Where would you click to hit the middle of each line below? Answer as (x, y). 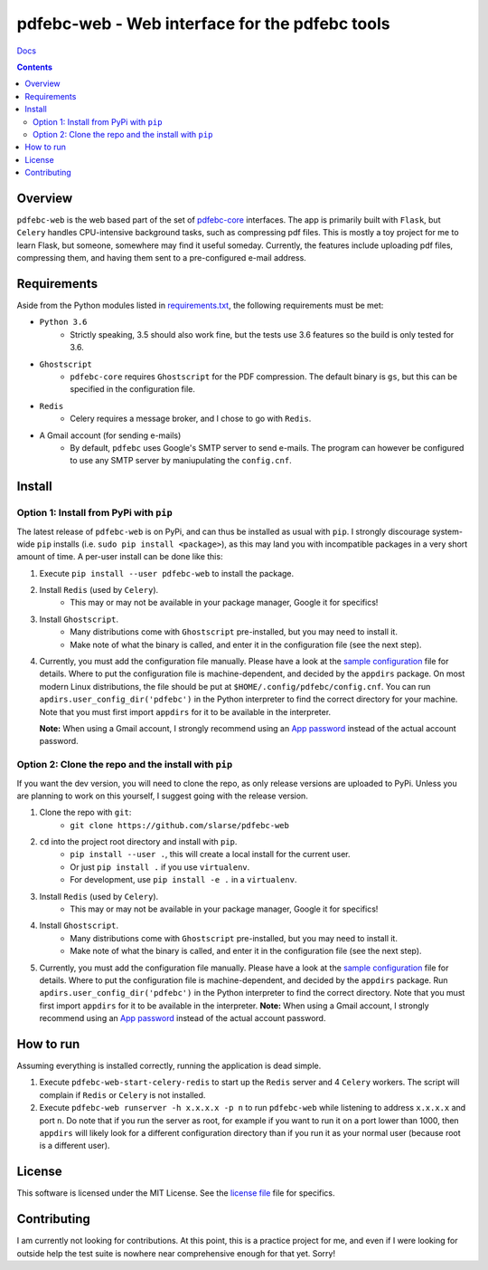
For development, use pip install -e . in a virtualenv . (183, 880)
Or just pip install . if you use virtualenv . (160, 867)
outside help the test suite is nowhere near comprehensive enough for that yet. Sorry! (176, 1253)
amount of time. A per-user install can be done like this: (120, 557)
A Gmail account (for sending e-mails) (110, 435)
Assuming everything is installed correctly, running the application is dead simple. (169, 1066)
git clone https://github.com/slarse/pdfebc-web (179, 825)
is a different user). (75, 1146)
